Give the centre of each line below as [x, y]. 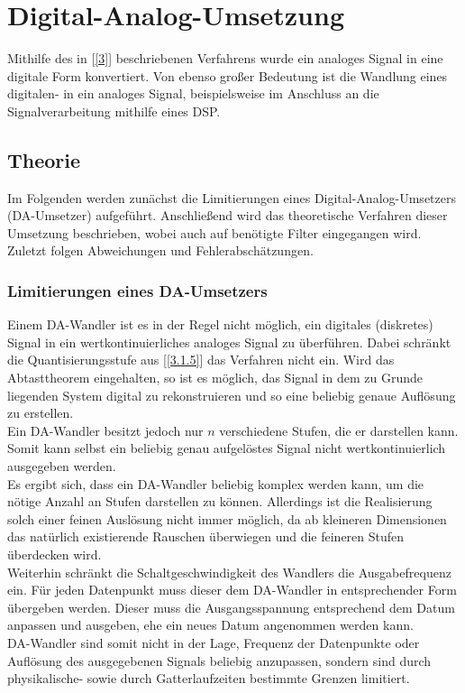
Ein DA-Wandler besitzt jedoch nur [105, 430]
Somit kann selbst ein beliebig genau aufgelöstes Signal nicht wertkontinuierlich [227, 448]
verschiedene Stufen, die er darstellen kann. [339, 430]
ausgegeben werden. [62, 466]
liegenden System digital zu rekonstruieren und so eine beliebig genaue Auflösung [232, 395]
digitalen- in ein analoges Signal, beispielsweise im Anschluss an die [193, 93]
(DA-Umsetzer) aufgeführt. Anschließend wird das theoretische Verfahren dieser [228, 215]
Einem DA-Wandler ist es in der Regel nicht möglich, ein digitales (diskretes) [220, 324]
